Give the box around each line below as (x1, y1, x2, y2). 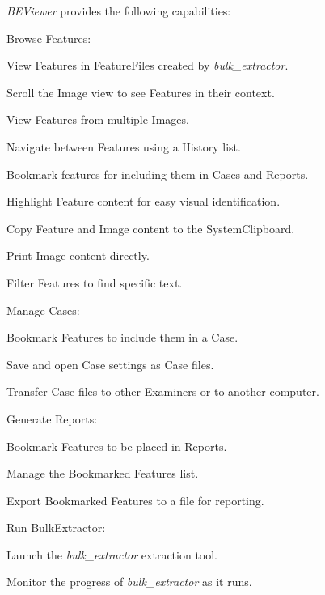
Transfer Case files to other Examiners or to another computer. (6, 383, 319, 400)
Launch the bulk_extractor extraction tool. (6, 546, 217, 563)
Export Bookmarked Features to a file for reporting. (6, 491, 264, 508)
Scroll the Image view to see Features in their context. (6, 83, 275, 100)
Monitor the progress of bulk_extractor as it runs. (6, 573, 252, 590)
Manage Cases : (6, 301, 80, 318)
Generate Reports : (6, 410, 98, 427)
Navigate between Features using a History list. (6, 138, 241, 155)
